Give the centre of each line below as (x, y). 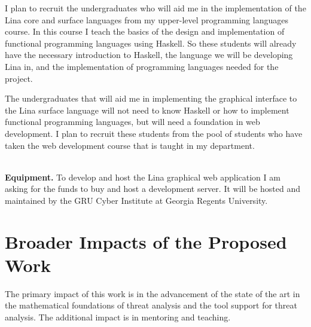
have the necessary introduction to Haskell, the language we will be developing (149, 55)
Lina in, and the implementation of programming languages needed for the (142, 66)
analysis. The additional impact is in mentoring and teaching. (118, 317)
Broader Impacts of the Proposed (146, 241)
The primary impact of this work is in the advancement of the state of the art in (153, 293)
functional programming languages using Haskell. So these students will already (151, 43)
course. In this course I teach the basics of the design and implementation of (145, 31)
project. (19, 78)
